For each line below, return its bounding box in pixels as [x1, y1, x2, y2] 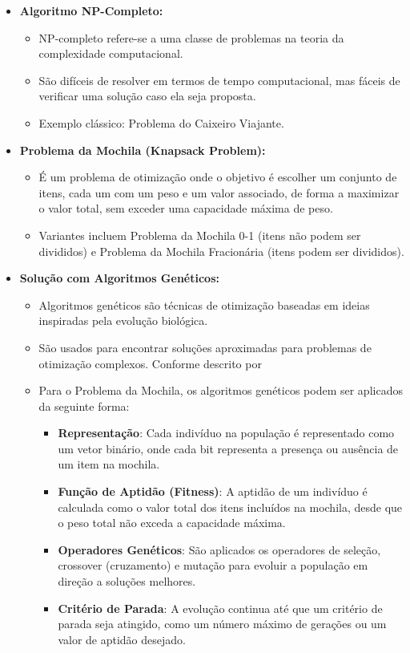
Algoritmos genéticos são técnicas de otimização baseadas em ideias [38, 296, 370, 313]
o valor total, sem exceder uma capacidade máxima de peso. [38, 200, 333, 217]
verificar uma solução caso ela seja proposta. [38, 87, 256, 104]
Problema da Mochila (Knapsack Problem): [19, 141, 266, 158]
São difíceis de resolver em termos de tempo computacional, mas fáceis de [38, 71, 400, 88]
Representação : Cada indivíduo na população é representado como [58, 424, 395, 441]
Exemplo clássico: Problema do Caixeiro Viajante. [38, 114, 284, 131]
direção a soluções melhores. [58, 573, 196, 590]
